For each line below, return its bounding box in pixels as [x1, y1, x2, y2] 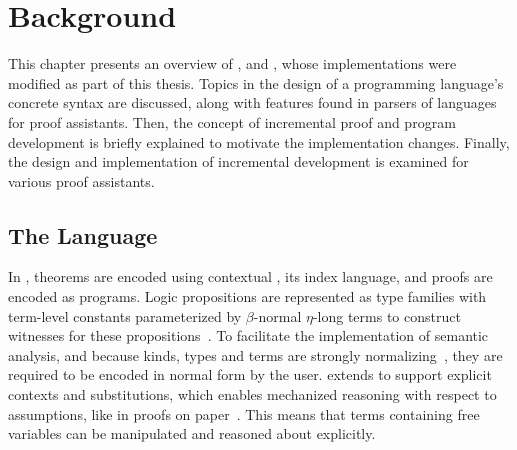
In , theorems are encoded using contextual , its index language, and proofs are [8, 266, 493, 287]
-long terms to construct [312, 305, 461, 326]
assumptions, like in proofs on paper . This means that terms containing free [8, 403, 480, 424]
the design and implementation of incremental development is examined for [8, 151, 469, 172]
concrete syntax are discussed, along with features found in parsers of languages [8, 92, 497, 113]
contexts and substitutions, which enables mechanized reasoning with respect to [8, 384, 497, 405]
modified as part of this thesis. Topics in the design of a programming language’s [8, 72, 504, 93]
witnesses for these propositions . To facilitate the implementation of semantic [8, 325, 489, 346]
